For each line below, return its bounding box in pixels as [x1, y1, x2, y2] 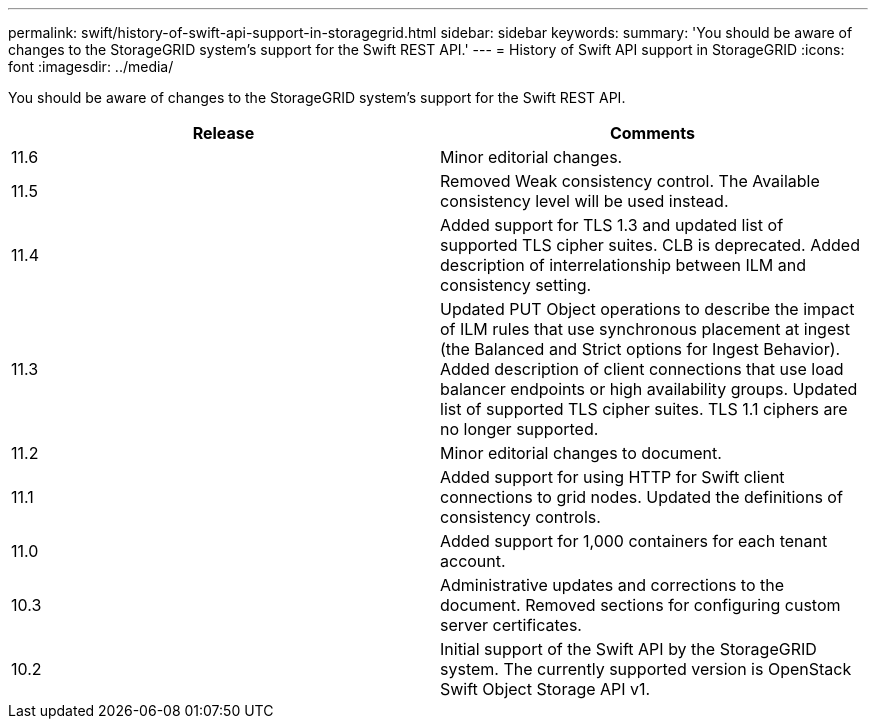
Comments [609, 123, 696, 143]
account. [440, 551, 506, 571]
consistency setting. [440, 275, 592, 295]
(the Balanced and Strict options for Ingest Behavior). [440, 339, 841, 359]
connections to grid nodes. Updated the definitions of [440, 487, 843, 507]
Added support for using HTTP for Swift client [440, 467, 785, 487]
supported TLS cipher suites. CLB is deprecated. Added [440, 235, 860, 255]
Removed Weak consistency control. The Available [440, 171, 820, 191]
